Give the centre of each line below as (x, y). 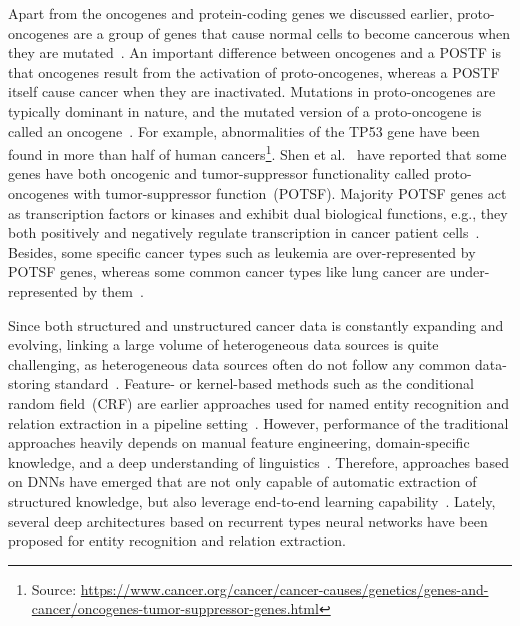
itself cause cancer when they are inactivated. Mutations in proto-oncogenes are (252, 91)
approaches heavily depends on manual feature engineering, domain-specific (239, 442)
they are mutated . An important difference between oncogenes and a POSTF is (254, 52)
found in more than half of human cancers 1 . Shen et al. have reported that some (257, 152)
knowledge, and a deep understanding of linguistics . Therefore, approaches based (259, 461)
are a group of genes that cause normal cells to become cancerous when (292, 32)
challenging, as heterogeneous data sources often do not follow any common (239, 363)
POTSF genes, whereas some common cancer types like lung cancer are (227, 271)
